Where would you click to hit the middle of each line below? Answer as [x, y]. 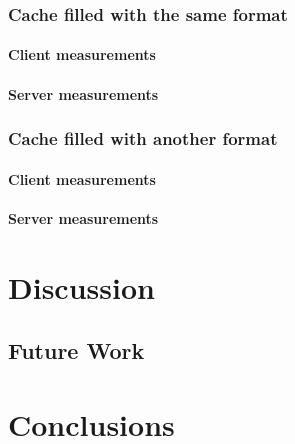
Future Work [76, 350]
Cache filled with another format [143, 138]
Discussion [81, 286]
